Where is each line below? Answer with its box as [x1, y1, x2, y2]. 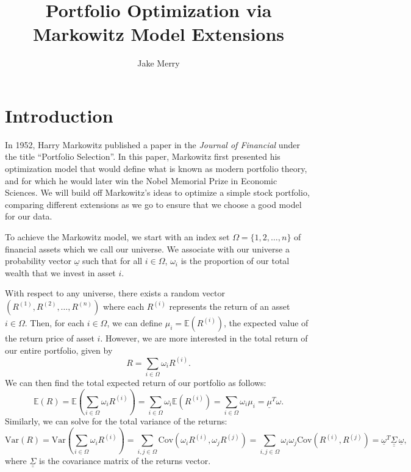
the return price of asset [5, 331, 95, 344]
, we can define [107, 316, 163, 329]
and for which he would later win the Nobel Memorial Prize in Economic [5, 174, 277, 187]
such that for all [82, 254, 143, 267]
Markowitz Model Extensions [32, 21, 285, 46]
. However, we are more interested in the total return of [100, 331, 308, 344]
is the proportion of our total [180, 254, 290, 267]
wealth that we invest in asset [5, 266, 116, 279]
